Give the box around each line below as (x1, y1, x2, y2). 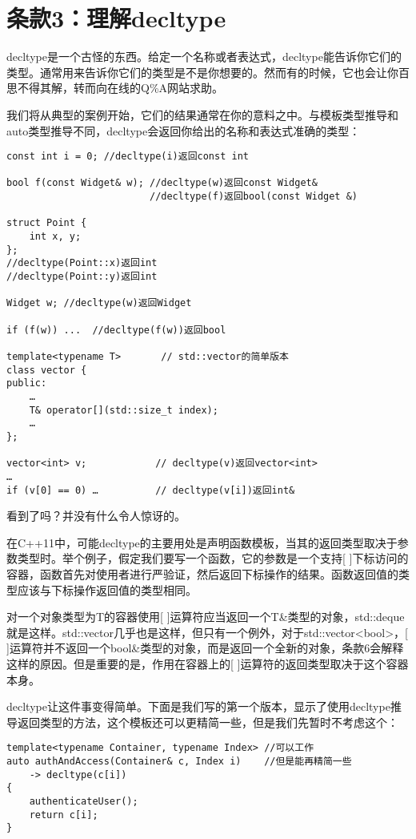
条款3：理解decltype (6, 2, 226, 34)
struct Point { (6, 217, 87, 229)
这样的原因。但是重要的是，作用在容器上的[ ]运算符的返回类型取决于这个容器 (6, 655, 409, 672)
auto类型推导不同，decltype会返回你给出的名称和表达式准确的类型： (6, 122, 361, 139)
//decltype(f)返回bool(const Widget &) (149, 191, 358, 203)
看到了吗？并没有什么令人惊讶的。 (6, 507, 186, 524)
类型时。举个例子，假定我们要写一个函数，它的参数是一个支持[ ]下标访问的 (17, 550, 409, 567)
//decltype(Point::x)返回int (6, 257, 158, 269)
